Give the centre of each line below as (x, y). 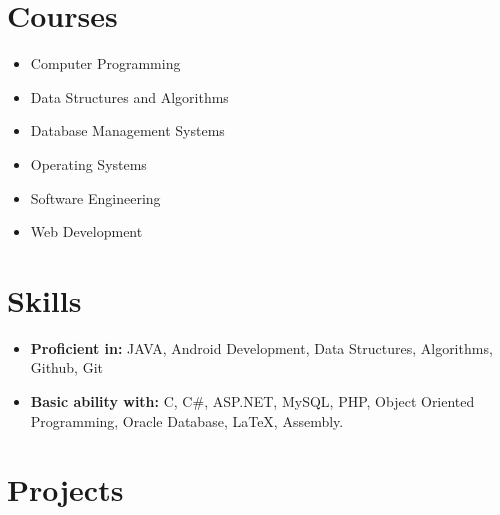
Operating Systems (88, 163)
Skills (44, 299)
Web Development (86, 231)
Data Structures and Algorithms (129, 96)
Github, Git (66, 367)
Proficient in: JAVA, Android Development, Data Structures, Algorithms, (261, 347)
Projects (65, 489)
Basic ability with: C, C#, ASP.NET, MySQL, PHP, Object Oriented (252, 401)
